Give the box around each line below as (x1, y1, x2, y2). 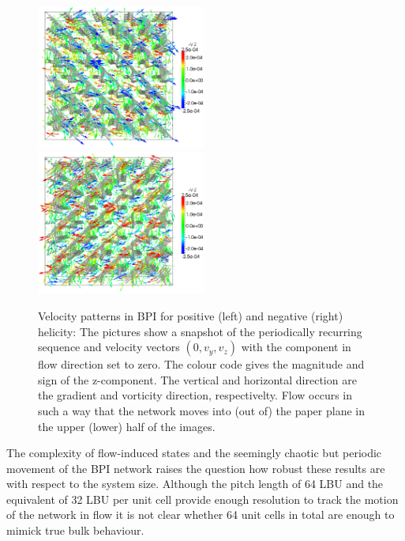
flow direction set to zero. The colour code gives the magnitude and (38, 356, 365, 373)
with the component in (241, 339, 351, 355)
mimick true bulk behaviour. (6, 522, 144, 539)
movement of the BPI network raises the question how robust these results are (6, 460, 385, 476)
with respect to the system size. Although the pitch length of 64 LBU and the (6, 475, 384, 492)
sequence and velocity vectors (38, 339, 180, 355)
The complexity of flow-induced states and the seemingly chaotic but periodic (6, 445, 382, 461)
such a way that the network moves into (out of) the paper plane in (38, 402, 365, 418)
